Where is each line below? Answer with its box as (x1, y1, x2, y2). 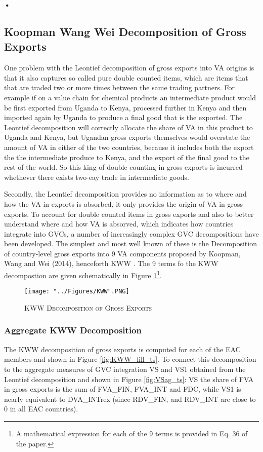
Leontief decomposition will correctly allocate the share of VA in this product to (4, 122, 253, 132)
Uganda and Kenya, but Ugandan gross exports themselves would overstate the (4, 132, 250, 142)
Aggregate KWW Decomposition (4, 324, 142, 336)
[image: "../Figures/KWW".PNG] (24, 288, 129, 295)
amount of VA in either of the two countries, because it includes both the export (4, 141, 254, 152)
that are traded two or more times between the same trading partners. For (4, 82, 235, 93)
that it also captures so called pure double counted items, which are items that (4, 72, 248, 83)
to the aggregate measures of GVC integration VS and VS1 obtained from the (4, 363, 246, 374)
